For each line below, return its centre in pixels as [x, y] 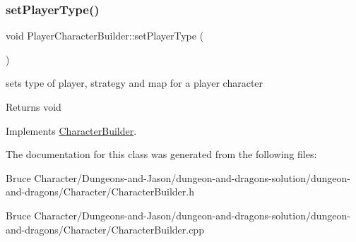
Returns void [34, 107]
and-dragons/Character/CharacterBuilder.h [100, 192]
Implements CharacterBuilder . [71, 130]
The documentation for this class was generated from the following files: [161, 154]
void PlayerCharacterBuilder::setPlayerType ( [105, 36]
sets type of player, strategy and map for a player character [135, 83]
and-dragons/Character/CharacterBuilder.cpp [105, 229]
